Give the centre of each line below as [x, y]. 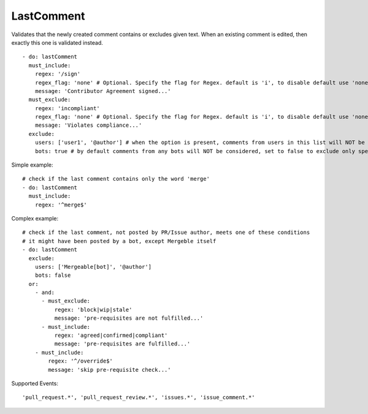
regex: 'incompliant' [67, 108]
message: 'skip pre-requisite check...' [109, 370]
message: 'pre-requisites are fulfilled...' [122, 344]
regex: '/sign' [58, 74]
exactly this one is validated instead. [57, 42]
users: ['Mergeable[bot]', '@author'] [93, 267]
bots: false [53, 275]
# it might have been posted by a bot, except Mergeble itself [119, 241]
